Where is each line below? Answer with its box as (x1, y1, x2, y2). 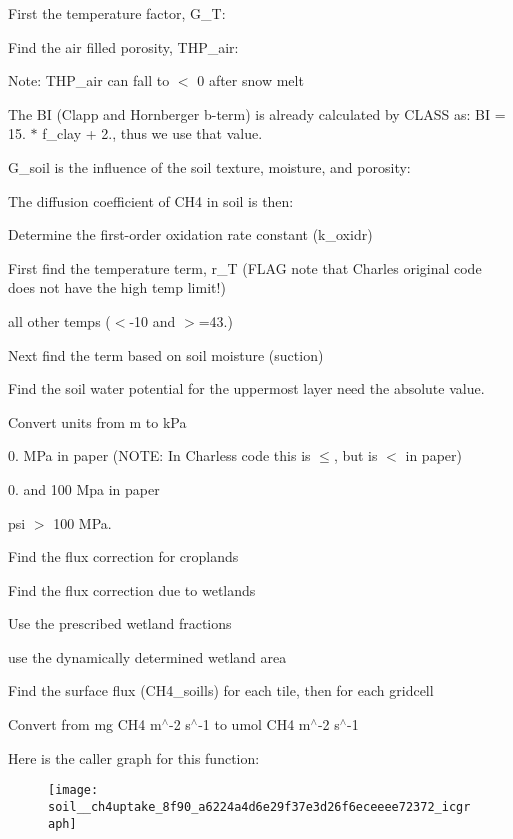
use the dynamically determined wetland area (8, 646, 287, 667)
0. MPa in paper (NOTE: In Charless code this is (8, 445, 311, 466)
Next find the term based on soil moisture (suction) (8, 344, 324, 365)
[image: (48, 783, 99, 798)
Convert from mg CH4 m (8, 714, 162, 735)
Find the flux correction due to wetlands (8, 579, 256, 600)
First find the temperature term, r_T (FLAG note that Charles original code (8, 257, 482, 278)
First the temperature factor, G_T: (8, 3, 226, 23)
